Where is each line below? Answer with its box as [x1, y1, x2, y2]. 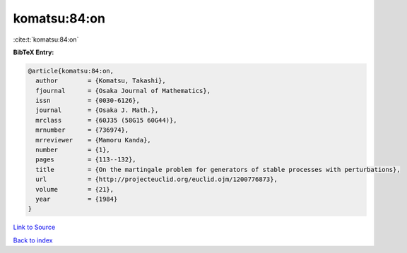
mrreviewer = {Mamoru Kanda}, [35, 136, 151, 144]
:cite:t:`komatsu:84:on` [13, 35, 79, 44]
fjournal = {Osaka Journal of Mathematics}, [35, 87, 211, 94]
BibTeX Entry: [13, 48, 54, 56]
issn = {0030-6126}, [35, 97, 141, 105]
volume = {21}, [35, 185, 114, 193]
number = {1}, [35, 146, 111, 154]
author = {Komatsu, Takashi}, [35, 77, 166, 85]
